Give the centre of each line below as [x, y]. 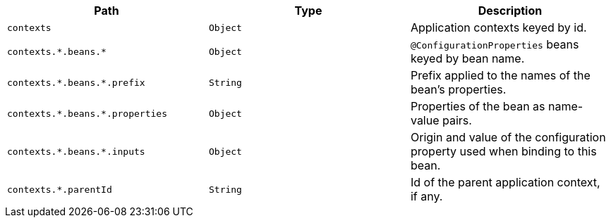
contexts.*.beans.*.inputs [76, 151]
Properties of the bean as [478, 106]
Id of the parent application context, [505, 182]
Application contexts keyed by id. [498, 27]
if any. [427, 196]
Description [510, 11]
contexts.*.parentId [60, 189]
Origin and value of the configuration [508, 137]
